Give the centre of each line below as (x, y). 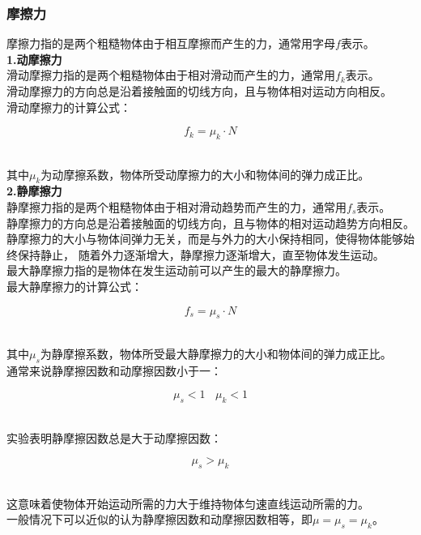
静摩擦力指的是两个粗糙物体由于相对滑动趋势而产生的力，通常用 (176, 206)
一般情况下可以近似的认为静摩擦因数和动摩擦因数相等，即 (159, 519)
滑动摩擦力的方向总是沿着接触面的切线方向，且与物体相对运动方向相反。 (199, 91)
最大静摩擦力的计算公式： (74, 286)
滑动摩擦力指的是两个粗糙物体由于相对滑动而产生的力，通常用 (171, 75)
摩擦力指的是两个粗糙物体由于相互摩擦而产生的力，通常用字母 (171, 43)
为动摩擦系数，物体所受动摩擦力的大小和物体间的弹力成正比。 (205, 174)
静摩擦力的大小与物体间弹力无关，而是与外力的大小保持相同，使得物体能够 (205, 239)
